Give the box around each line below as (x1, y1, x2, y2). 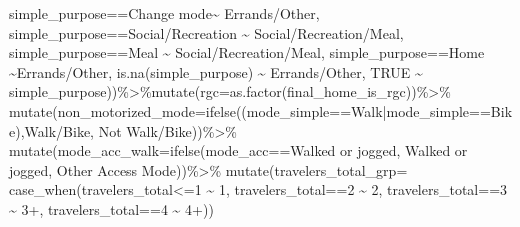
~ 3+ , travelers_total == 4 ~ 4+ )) (9, 198, 214, 219)
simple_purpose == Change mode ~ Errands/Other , (9, 3, 320, 23)
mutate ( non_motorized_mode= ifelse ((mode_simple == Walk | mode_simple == (9, 100, 491, 121)
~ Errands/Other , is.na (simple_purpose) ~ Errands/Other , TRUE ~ (9, 61, 423, 82)
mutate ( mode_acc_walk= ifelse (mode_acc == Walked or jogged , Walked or (9, 140, 468, 161)
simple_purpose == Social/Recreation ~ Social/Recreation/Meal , (9, 22, 404, 43)
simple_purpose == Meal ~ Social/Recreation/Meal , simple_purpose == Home (9, 42, 485, 63)
